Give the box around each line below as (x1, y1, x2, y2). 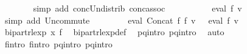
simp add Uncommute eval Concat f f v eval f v (4, 13, 238, 26)
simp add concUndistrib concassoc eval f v (33, 2, 242, 14)
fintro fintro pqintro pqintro (4, 37, 113, 50)
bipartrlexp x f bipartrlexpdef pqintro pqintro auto (4, 25, 224, 38)
